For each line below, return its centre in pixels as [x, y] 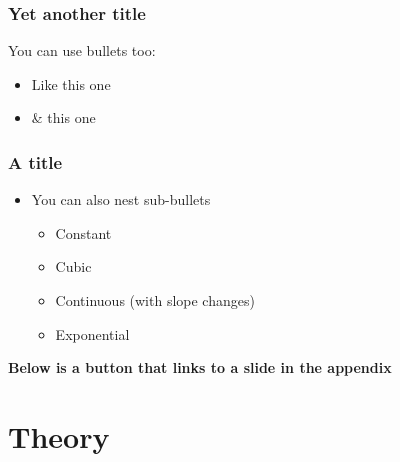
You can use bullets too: [82, 50]
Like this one [71, 83]
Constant [83, 232]
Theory [59, 435]
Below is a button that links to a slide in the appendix [200, 367]
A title [35, 161]
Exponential [92, 333]
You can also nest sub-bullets [121, 199]
